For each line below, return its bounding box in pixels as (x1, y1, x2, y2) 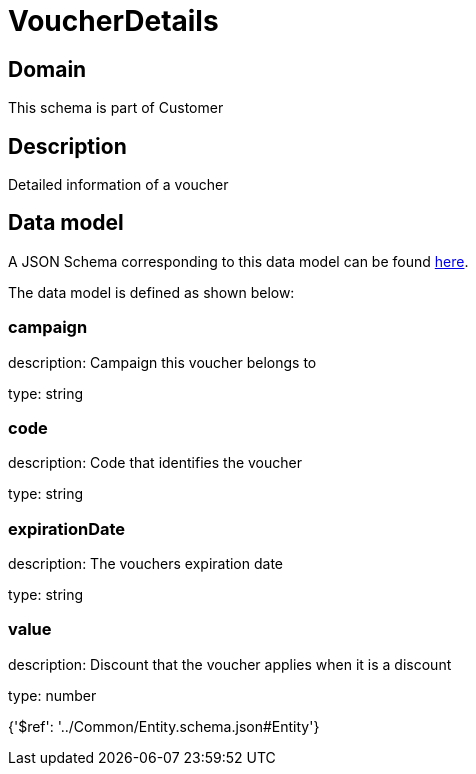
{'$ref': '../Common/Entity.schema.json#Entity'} (8, 717, 320, 735)
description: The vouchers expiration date (8, 555, 284, 573)
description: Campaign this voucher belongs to (8, 353, 317, 371)
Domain (8, 56, 87, 82)
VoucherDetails (8, 4, 219, 38)
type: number (8, 686, 97, 704)
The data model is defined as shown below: (8, 283, 295, 301)
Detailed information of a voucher (8, 176, 229, 194)
